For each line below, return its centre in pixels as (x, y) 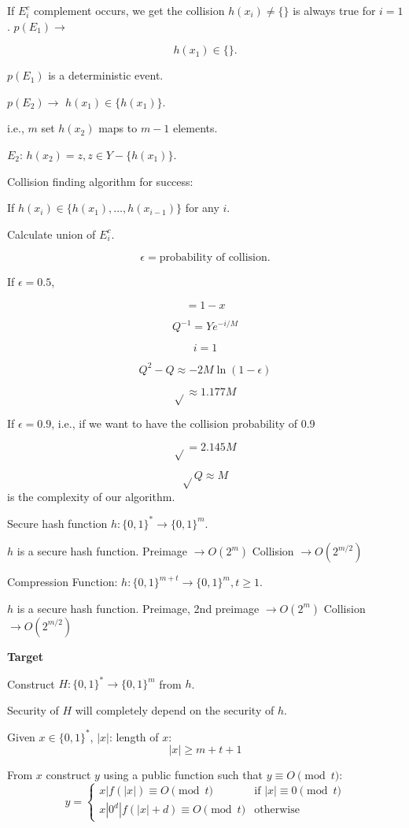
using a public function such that (183, 775)
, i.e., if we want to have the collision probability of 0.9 (183, 423)
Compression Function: (63, 582)
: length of (134, 736)
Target (26, 656)
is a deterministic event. (106, 75)
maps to (118, 128)
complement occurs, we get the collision (129, 10)
